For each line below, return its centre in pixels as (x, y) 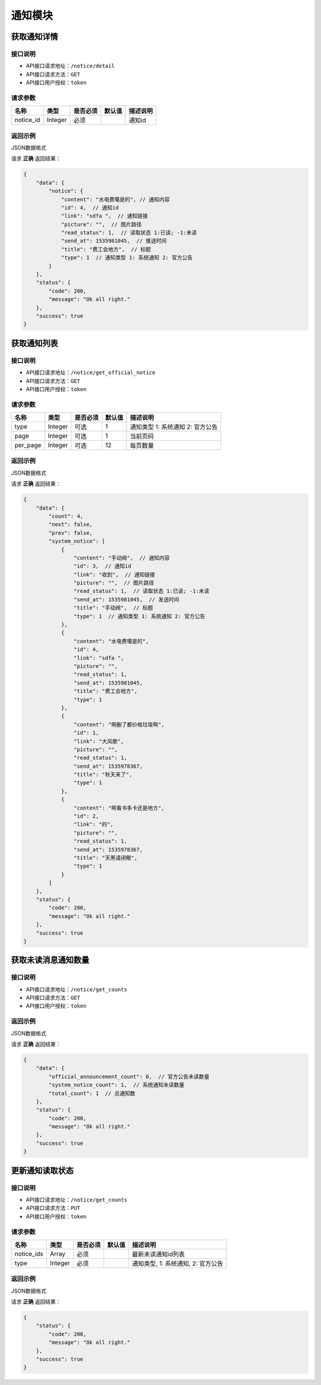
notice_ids (29, 1253)
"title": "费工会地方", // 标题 (106, 249)
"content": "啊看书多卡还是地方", (119, 808)
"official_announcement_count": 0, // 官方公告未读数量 (129, 1077)
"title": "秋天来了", (103, 775)
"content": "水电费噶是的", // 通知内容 (115, 199)
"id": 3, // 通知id (102, 566)
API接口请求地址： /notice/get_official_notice (91, 373)
